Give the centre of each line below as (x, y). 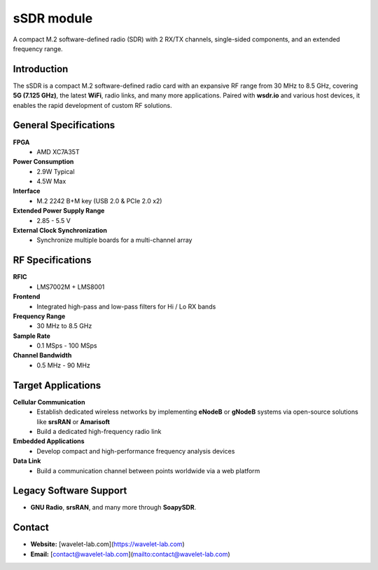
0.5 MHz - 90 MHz (63, 365)
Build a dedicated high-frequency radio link (99, 431)
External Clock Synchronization (60, 231)
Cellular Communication (49, 402)
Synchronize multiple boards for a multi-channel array (114, 240)
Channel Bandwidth (42, 355)
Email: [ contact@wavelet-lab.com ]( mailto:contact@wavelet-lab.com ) (130, 554)
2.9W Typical (56, 171)
